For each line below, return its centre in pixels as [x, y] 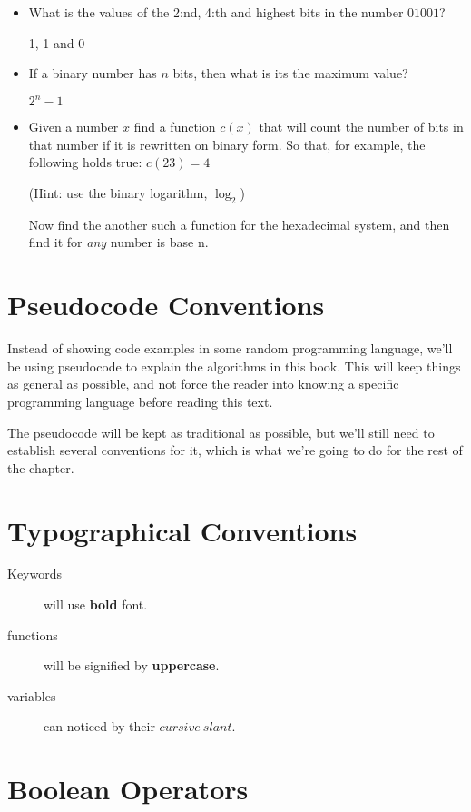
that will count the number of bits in [361, 127]
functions [33, 634]
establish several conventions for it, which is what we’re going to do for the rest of [235, 450]
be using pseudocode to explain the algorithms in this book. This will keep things [234, 366]
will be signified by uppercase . [132, 665]
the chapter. [41, 467]
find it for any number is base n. [118, 242]
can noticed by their [99, 726]
